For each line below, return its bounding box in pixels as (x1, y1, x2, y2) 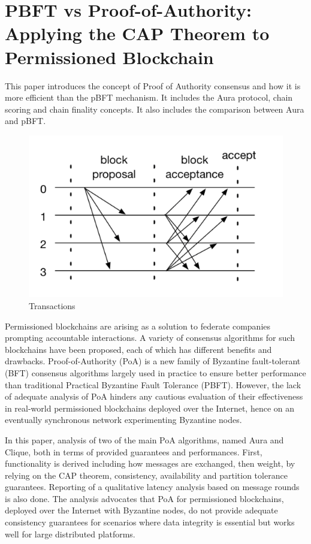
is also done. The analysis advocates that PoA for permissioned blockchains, (5, 492, 284, 504)
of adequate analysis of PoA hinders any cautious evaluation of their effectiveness (5, 390, 303, 403)
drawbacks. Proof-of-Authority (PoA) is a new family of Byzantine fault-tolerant (5, 355, 301, 367)
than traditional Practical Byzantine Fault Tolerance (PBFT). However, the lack (5, 378, 301, 391)
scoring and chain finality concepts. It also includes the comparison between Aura (5, 102, 304, 115)
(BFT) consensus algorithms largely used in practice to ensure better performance (5, 366, 306, 379)
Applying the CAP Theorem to (5, 21, 270, 46)
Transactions (29, 299, 76, 312)
